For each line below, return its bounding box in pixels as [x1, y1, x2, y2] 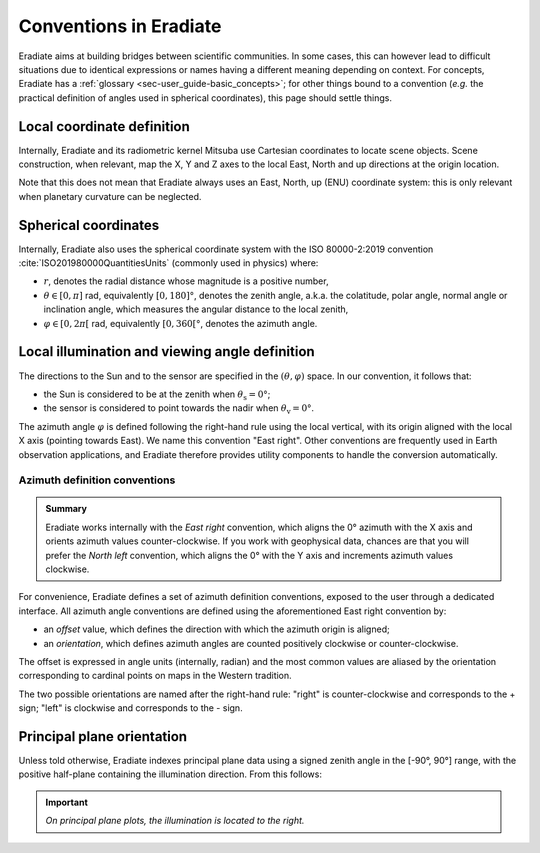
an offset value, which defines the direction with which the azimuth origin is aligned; [43, 623, 390, 635]
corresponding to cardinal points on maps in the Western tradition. [18, 670, 292, 682]
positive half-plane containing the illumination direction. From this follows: [18, 768, 322, 780]
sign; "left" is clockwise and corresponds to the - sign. [18, 702, 244, 714]
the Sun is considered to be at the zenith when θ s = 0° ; [43, 388, 271, 402]
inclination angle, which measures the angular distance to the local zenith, [43, 303, 349, 315]
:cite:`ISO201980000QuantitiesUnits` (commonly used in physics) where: [18, 257, 319, 269]
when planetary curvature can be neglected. [18, 190, 202, 202]
